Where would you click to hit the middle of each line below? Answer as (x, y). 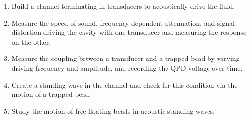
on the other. (31, 42)
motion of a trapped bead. (51, 94)
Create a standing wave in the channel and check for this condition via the (125, 84)
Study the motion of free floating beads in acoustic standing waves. (113, 110)
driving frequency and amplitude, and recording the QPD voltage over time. (127, 68)
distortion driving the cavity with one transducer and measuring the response (129, 32)
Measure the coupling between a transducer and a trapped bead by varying (125, 58)
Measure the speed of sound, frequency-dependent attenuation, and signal (123, 22)
